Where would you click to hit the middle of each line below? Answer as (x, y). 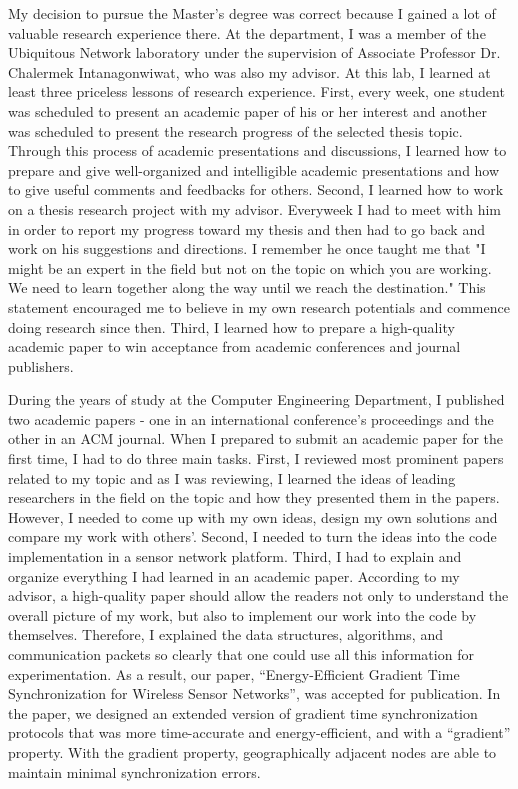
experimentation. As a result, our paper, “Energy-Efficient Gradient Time (234, 673)
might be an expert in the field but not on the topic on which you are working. (250, 267)
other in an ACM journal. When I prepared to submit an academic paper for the (256, 438)
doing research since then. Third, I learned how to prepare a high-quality (231, 326)
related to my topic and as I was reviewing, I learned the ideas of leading (232, 477)
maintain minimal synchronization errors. (134, 771)
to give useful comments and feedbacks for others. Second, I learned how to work (256, 189)
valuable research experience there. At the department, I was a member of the (247, 32)
